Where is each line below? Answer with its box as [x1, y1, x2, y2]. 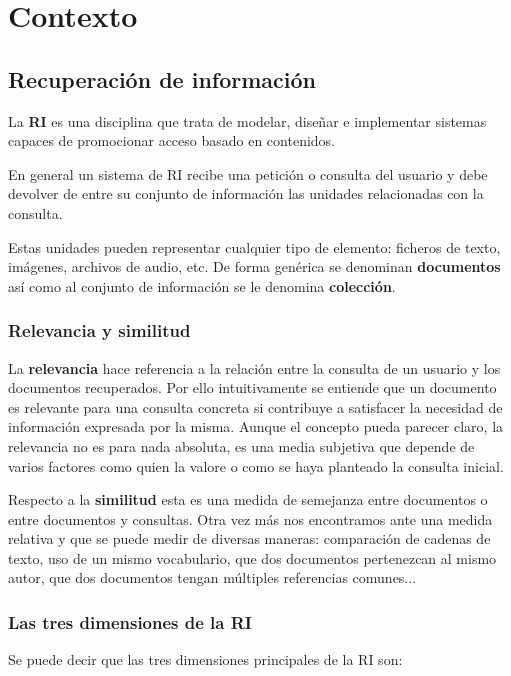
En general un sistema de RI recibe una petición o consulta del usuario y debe [8, 163, 488, 184]
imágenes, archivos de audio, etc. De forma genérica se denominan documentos [8, 256, 501, 277]
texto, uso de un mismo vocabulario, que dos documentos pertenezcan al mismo [8, 547, 497, 568]
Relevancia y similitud [8, 318, 191, 343]
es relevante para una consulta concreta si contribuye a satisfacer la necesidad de [8, 396, 503, 417]
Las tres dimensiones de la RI [8, 610, 253, 634]
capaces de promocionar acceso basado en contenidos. [8, 130, 336, 151]
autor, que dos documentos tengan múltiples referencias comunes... [8, 567, 417, 588]
